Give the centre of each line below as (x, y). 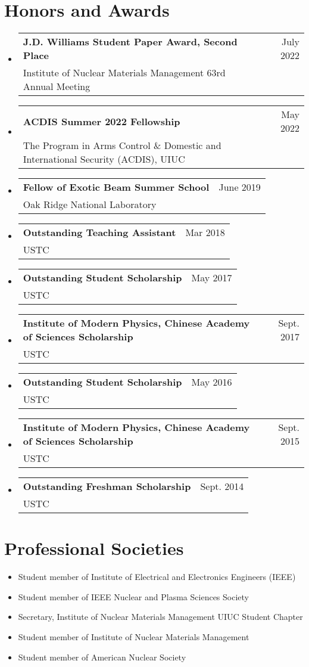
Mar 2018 (205, 232)
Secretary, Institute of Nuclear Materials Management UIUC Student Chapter (160, 617)
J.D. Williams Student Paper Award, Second (130, 42)
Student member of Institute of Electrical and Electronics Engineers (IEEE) (157, 577)
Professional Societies (94, 548)
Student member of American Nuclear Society (102, 657)
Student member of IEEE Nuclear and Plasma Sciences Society (133, 596)
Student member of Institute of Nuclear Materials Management (134, 637)
